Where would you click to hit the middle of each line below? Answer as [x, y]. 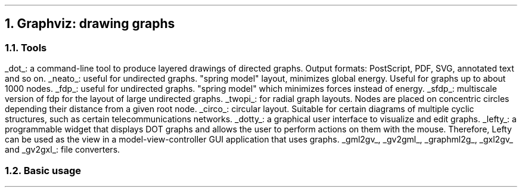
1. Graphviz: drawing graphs [90, 24]
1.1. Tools [26, 47]
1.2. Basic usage [43, 170]
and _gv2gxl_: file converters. [63, 150]
